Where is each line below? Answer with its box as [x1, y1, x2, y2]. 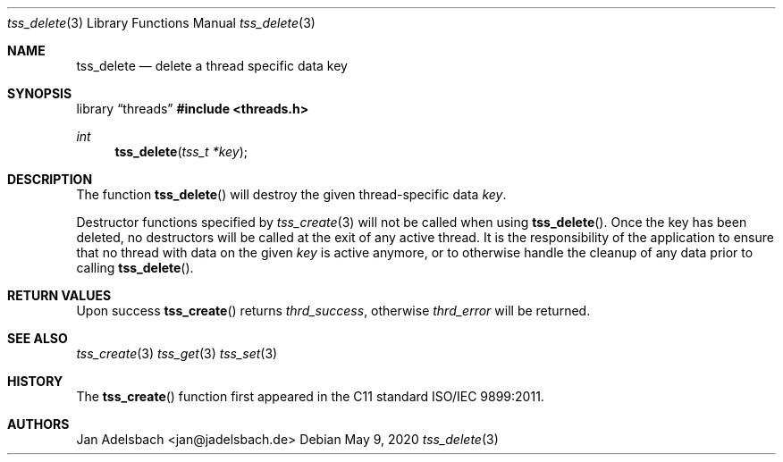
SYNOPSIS [7, 86, 72, 101]
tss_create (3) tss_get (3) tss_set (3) [76, 346, 278, 361]
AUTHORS [7, 416, 70, 432]
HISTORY [7, 374, 63, 389]
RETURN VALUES [7, 288, 112, 303]
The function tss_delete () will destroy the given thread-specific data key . [76, 187, 507, 202]
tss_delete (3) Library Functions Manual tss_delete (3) [7, 15, 316, 30]
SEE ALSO [7, 331, 68, 346]
